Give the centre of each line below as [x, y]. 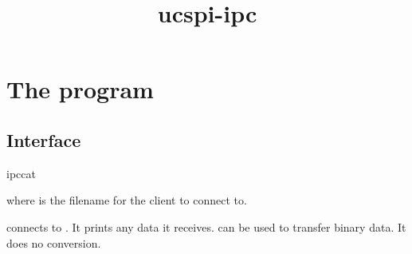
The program [80, 89]
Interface [44, 139]
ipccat [21, 173]
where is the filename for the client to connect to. [127, 200]
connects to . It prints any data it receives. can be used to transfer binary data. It [206, 226]
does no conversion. [54, 242]
